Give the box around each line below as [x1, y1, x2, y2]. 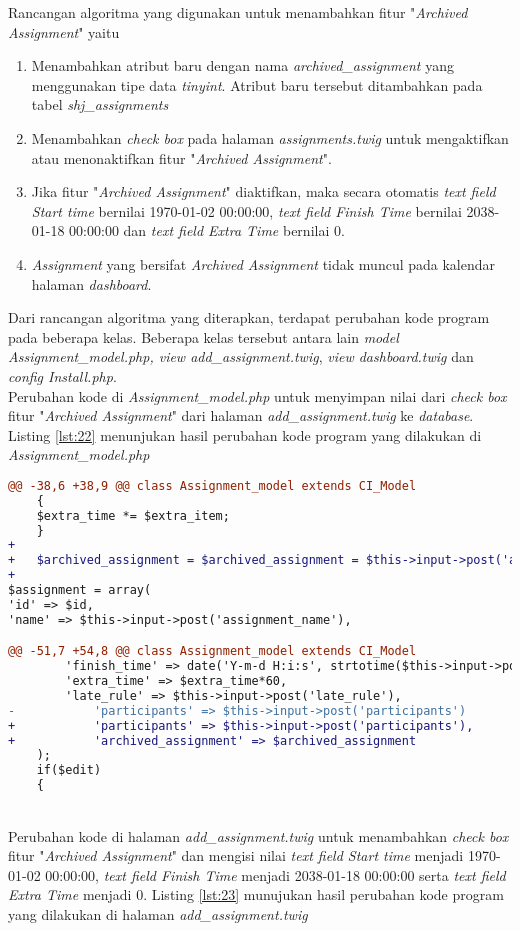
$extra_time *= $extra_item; [36, 508, 230, 523]
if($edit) [36, 763, 102, 778]
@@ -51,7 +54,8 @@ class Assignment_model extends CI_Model [8, 644, 417, 659]
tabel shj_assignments [31, 94, 169, 115]
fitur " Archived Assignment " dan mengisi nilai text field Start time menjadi [8, 845, 464, 866]
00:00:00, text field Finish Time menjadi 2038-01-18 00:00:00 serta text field [45, 864, 506, 885]
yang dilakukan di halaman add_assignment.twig [8, 904, 308, 924]
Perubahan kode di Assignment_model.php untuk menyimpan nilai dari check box [8, 385, 507, 406]
